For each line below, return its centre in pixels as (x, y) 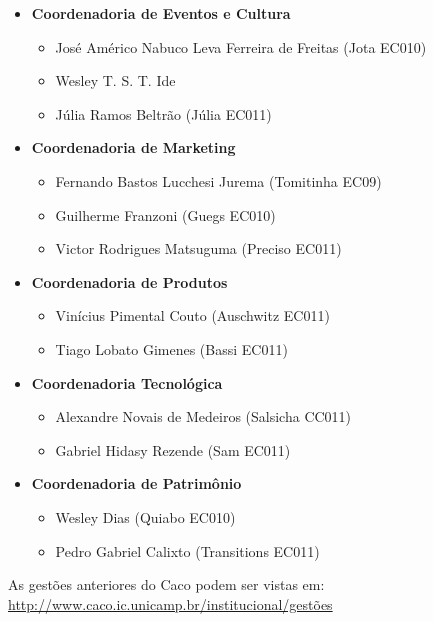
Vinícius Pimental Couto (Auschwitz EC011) (192, 315)
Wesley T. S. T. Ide (115, 80)
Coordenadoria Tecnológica (127, 382)
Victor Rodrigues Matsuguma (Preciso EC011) (198, 248)
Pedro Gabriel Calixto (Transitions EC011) (187, 550)
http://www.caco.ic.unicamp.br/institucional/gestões (170, 603)
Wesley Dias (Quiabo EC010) (145, 516)
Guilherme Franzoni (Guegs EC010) (165, 214)
